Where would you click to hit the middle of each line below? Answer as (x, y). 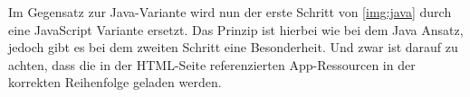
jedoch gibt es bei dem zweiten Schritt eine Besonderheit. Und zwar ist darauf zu (233, 47)
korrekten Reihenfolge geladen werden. (115, 82)
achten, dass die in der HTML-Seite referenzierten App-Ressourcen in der (212, 64)
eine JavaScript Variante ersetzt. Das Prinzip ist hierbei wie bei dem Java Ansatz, (236, 29)
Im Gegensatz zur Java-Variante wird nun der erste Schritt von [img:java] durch (230, 12)
